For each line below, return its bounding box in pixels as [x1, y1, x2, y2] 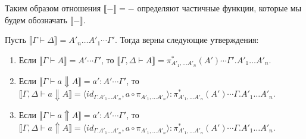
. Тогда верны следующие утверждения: [114, 33, 259, 46]
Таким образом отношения [5, 2, 101, 14]
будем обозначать [5, 13, 67, 26]
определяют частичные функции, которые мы [137, 2, 302, 14]
